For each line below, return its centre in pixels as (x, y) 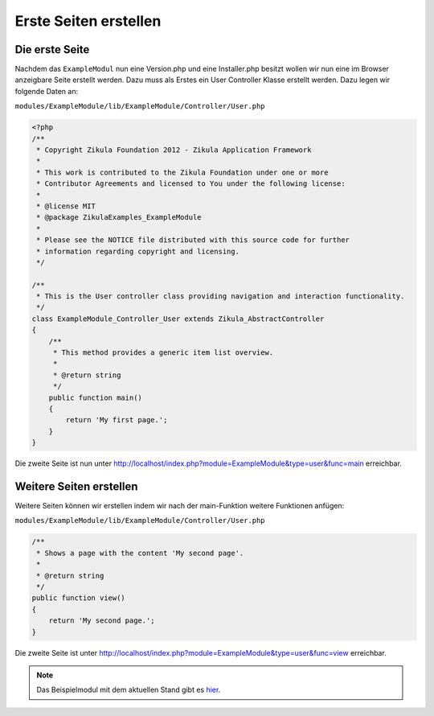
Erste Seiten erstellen (88, 21)
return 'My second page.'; (102, 621)
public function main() (95, 397)
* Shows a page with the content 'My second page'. (140, 553)
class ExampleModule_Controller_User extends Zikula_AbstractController (178, 319)
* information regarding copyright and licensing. (138, 251)
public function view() (79, 598)
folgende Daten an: (47, 91)
